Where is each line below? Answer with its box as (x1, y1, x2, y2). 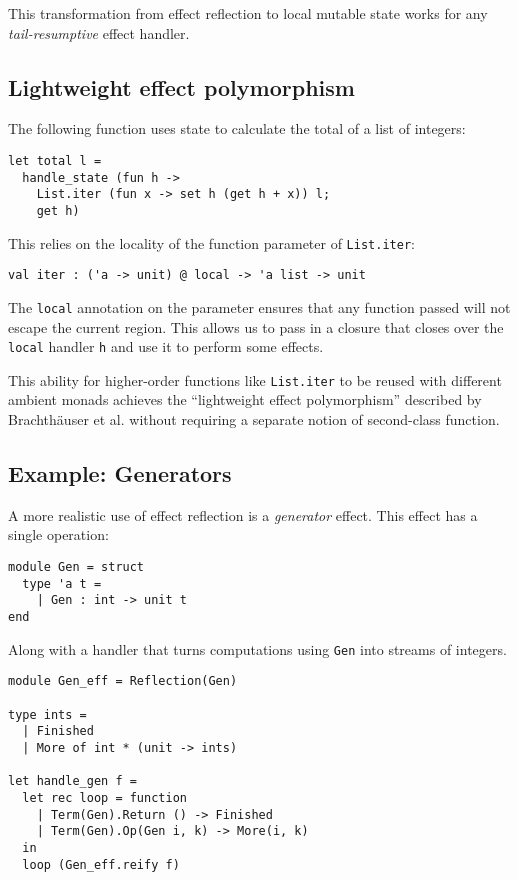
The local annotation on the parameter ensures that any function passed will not (8, 296, 511, 317)
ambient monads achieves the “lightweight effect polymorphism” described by (8, 389, 482, 410)
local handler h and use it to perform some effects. (8, 336, 324, 357)
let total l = (8, 153, 102, 168)
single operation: (8, 524, 109, 545)
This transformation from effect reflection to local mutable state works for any (8, 3, 488, 23)
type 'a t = (22, 576, 102, 591)
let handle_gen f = (8, 774, 137, 789)
